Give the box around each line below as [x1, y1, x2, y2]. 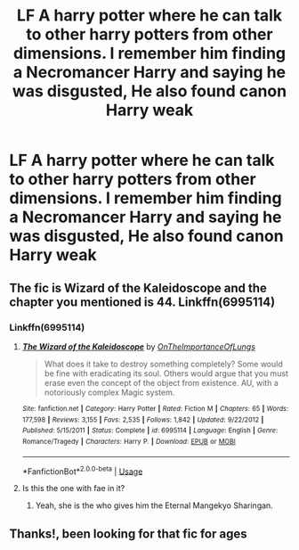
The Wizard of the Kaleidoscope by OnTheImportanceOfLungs [21, 341, 256, 352]
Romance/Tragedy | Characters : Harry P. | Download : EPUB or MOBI [21, 437, 236, 446]
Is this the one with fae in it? [21, 483, 125, 494]
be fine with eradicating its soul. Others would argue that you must [44, 367, 289, 379]
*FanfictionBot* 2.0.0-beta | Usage [21, 464, 143, 477]
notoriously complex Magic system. [44, 387, 175, 398]
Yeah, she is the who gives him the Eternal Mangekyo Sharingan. [35, 500, 273, 511]
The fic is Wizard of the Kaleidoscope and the [9, 280, 267, 295]
